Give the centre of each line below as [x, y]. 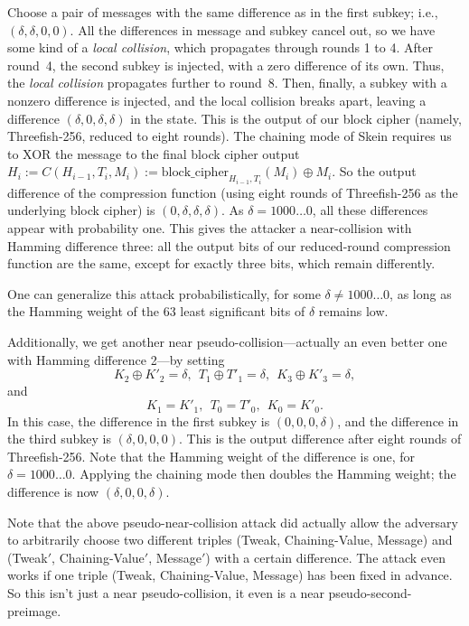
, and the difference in [398, 420]
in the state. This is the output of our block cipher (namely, [296, 118]
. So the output [374, 171]
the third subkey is [59, 439]
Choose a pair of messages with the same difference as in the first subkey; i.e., [223, 12]
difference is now [53, 491]
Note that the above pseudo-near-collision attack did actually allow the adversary [233, 522]
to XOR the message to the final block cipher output [154, 153]
